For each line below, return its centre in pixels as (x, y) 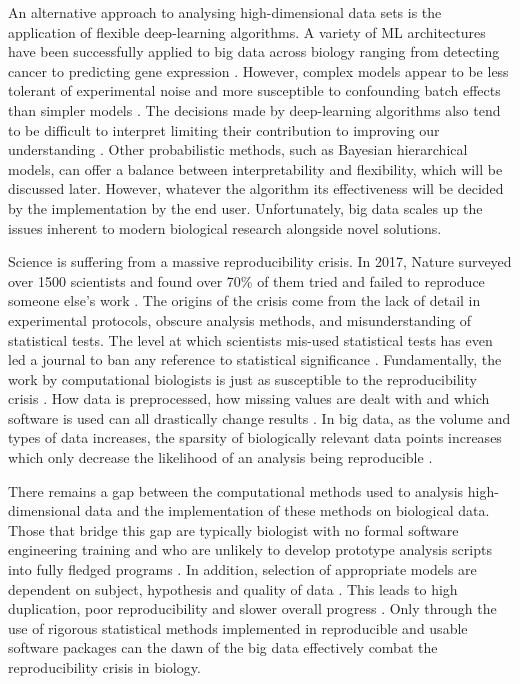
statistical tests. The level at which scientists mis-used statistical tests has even (250, 339)
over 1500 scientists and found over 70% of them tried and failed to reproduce (246, 280)
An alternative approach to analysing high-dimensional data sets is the (225, 12)
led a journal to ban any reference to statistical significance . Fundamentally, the (255, 359)
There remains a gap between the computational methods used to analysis (236, 490)
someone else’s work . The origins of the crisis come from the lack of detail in (244, 300)
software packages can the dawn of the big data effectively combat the (223, 647)
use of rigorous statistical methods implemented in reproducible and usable (238, 627)
